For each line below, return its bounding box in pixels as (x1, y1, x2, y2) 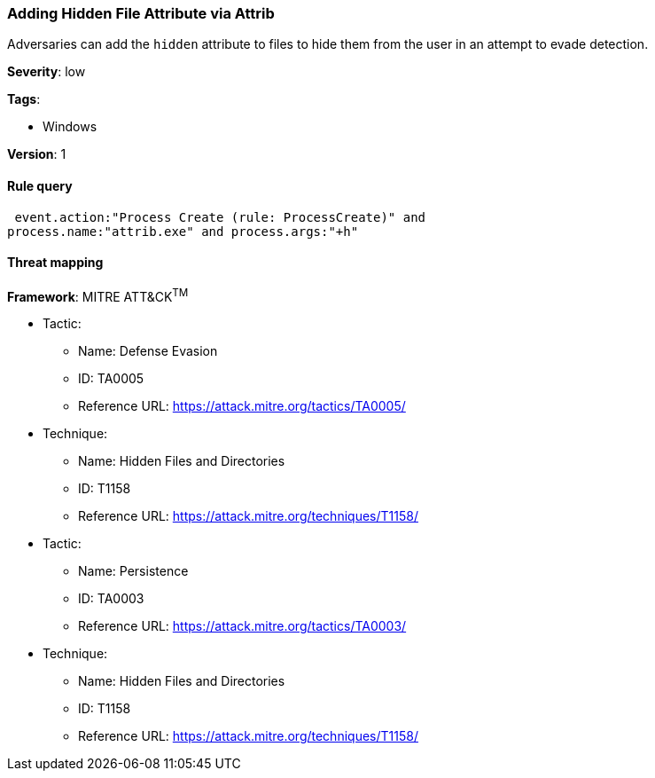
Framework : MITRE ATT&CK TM (7, 286, 189, 304)
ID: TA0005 (78, 371, 144, 387)
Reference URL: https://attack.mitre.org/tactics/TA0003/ (78, 618, 407, 634)
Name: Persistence (78, 563, 189, 579)
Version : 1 (7, 146, 66, 162)
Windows (43, 119, 97, 135)
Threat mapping (7, 255, 104, 271)
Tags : (7, 91, 41, 107)
